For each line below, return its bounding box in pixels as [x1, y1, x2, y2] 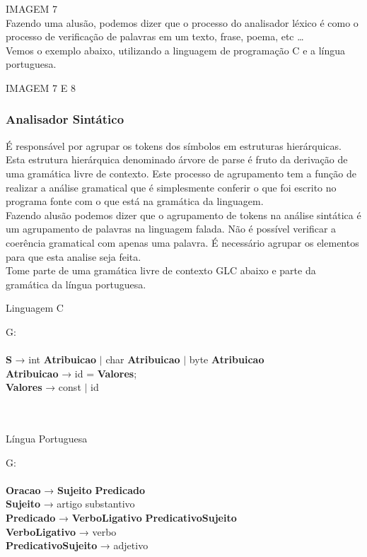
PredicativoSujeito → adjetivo [6, 538, 148, 553]
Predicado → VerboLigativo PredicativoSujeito [6, 510, 237, 525]
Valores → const [6, 380, 81, 394]
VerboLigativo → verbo [6, 524, 117, 539]
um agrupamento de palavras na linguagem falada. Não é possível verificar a [6, 221, 337, 236]
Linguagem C [6, 300, 64, 315]
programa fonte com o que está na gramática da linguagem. [6, 194, 264, 209]
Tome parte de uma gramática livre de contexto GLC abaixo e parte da [6, 263, 316, 278]
